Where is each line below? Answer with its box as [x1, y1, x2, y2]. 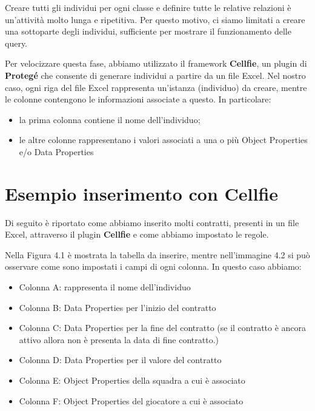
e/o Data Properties [19, 145, 94, 158]
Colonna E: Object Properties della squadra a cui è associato [19, 374, 245, 386]
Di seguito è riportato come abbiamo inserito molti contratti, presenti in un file [5, 216, 299, 229]
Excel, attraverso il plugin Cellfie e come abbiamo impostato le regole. [5, 228, 269, 241]
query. [5, 36, 28, 49]
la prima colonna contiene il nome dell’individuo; [19, 113, 201, 125]
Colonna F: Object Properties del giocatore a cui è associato [19, 394, 244, 407]
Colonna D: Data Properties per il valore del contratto [19, 353, 222, 366]
